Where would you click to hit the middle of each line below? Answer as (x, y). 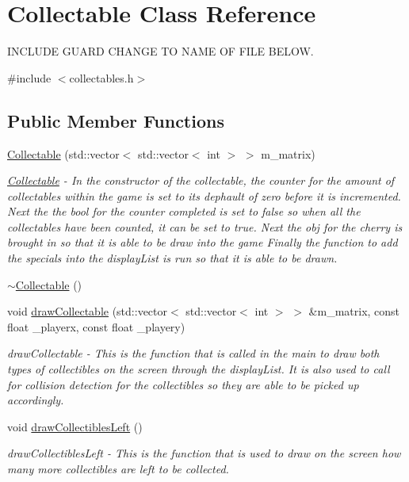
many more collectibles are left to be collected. (118, 469)
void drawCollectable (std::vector (88, 311)
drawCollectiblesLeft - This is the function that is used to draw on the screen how (204, 453)
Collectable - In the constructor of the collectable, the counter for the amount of (201, 180)
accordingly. (36, 400)
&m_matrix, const (354, 311)
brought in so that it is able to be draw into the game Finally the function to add (203, 242)
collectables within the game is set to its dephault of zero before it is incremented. (204, 195)
